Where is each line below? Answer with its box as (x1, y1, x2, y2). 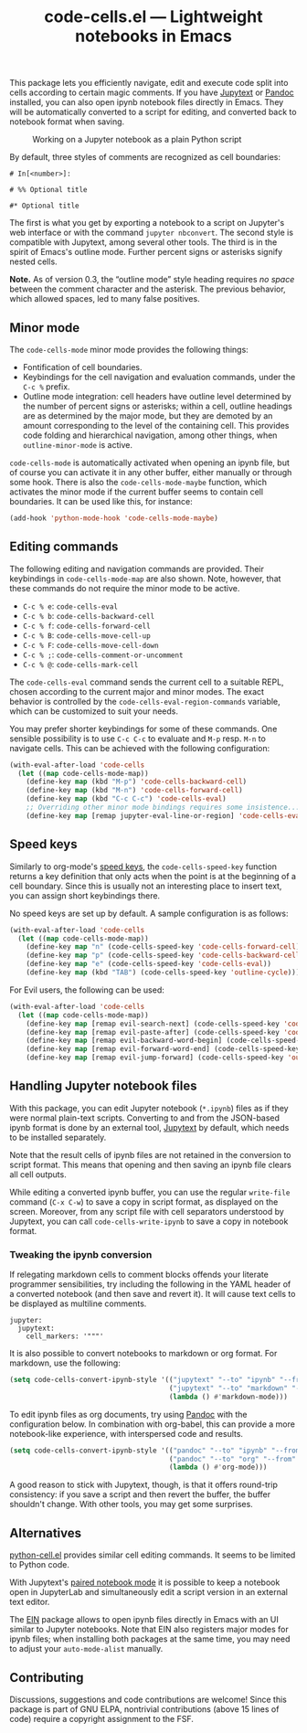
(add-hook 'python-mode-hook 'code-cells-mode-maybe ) (9, 514, 219, 523)
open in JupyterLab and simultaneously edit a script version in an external (9, 1587, 288, 1598)
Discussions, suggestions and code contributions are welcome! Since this (9, 1694, 288, 1705)
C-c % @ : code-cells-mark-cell (22, 658, 139, 669)
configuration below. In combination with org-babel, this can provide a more (9, 1419, 295, 1430)
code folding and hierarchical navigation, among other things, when (22, 430, 278, 441)
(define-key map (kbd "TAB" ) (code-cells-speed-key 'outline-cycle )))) (26, 968, 304, 977)
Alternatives (9, 1525, 82, 1541)
